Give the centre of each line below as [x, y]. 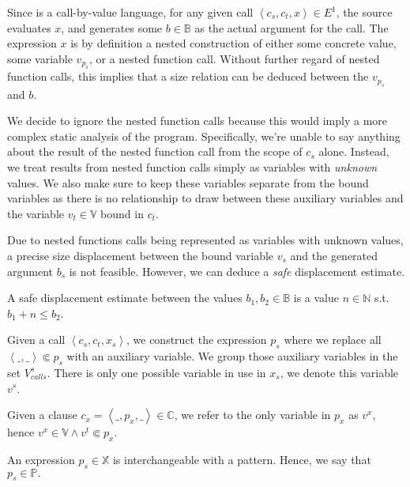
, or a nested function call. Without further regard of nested [234, 58]
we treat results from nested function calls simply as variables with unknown [192, 166]
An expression [41, 459]
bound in [122, 213]
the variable [36, 213]
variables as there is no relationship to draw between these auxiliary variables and [205, 198]
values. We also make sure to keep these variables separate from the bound [188, 182]
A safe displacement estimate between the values [125, 298]
